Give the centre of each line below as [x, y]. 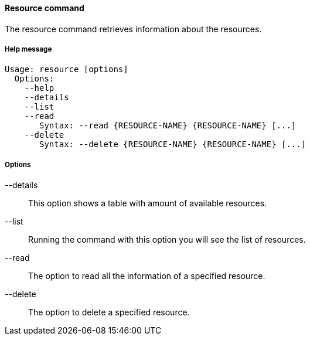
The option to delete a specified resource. [109, 312]
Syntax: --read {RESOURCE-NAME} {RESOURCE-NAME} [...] [168, 126]
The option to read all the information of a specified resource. [147, 276]
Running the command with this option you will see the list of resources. [167, 240]
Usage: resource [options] [67, 69]
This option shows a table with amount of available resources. [148, 203]
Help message [28, 49]
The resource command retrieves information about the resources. [133, 29]
